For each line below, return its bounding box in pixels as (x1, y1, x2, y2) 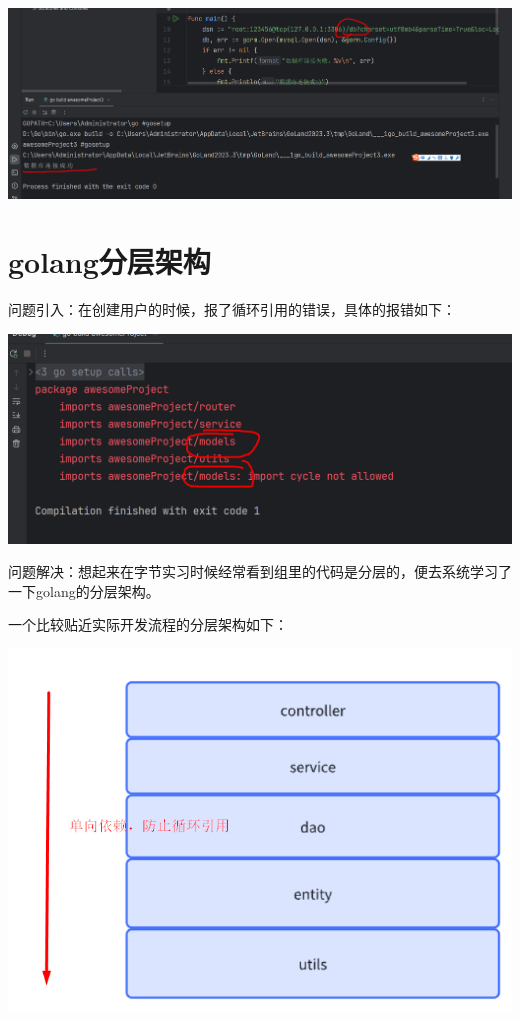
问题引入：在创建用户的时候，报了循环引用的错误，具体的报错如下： (8, 299, 456, 320)
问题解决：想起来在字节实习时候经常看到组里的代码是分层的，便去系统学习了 (8, 561, 512, 582)
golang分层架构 (8, 241, 211, 282)
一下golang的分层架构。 (8, 580, 160, 601)
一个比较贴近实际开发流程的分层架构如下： (8, 614, 288, 635)
